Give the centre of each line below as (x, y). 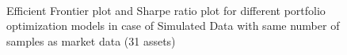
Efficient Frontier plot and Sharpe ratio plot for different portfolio (166, 10)
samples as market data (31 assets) (91, 40)
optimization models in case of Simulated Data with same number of (173, 26)
